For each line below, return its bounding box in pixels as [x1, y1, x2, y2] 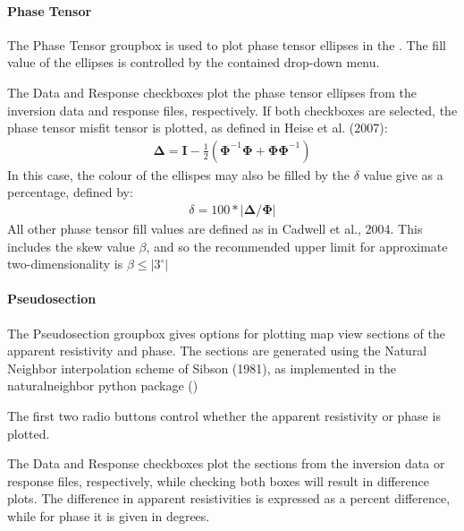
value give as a [363, 165, 443, 184]
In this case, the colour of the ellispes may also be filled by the [7, 165, 350, 184]
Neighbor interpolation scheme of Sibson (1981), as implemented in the [7, 358, 397, 377]
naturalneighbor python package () [7, 376, 198, 395]
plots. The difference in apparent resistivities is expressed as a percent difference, [7, 489, 451, 508]
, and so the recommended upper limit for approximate [146, 236, 448, 255]
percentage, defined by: [7, 183, 133, 201]
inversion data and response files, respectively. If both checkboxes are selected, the [7, 100, 458, 119]
